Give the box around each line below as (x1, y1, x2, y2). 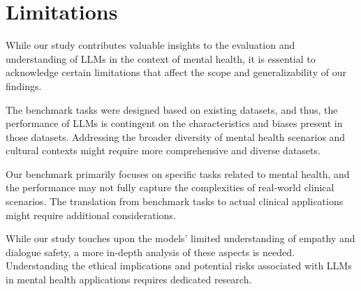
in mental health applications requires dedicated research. (6, 272, 252, 287)
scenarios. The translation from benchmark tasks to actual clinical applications (6, 194, 344, 209)
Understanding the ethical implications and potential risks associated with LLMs (6, 258, 352, 273)
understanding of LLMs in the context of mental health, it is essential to (6, 51, 316, 66)
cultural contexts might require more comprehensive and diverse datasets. (6, 143, 321, 158)
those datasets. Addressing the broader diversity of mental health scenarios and (6, 129, 346, 144)
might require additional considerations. (6, 207, 176, 222)
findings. (6, 78, 42, 93)
